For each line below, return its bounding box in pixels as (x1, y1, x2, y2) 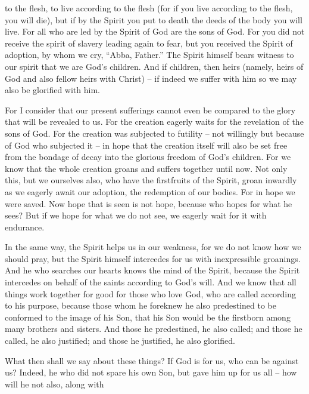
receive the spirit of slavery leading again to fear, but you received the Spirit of (5, 36, 293, 49)
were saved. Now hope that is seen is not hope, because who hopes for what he (5, 197, 292, 210)
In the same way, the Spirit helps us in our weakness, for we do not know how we (5, 241, 301, 253)
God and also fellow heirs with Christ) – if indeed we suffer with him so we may (5, 72, 297, 84)
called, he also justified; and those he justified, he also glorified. (5, 334, 236, 347)
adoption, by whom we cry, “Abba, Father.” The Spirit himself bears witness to (5, 48, 294, 61)
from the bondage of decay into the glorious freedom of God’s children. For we (5, 150, 291, 163)
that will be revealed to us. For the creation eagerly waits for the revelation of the (5, 115, 304, 128)
